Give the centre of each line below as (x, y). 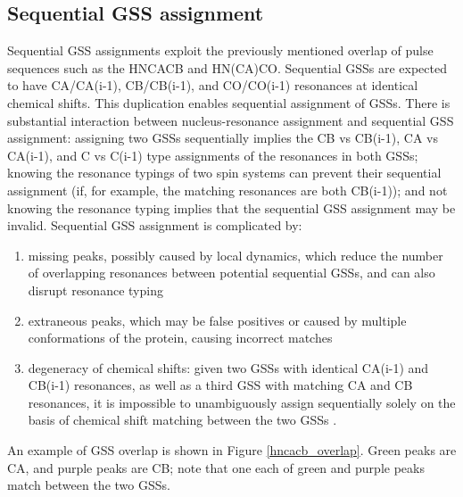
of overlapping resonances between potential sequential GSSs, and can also (231, 273)
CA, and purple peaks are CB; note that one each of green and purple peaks (216, 467)
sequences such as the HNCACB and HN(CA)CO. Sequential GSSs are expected (227, 67)
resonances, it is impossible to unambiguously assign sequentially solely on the (242, 402)
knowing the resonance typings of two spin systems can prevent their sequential (224, 173)
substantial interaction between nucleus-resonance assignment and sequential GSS (231, 120)
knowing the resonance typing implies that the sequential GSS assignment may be (231, 207)
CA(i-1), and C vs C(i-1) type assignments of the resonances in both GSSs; (213, 155)
